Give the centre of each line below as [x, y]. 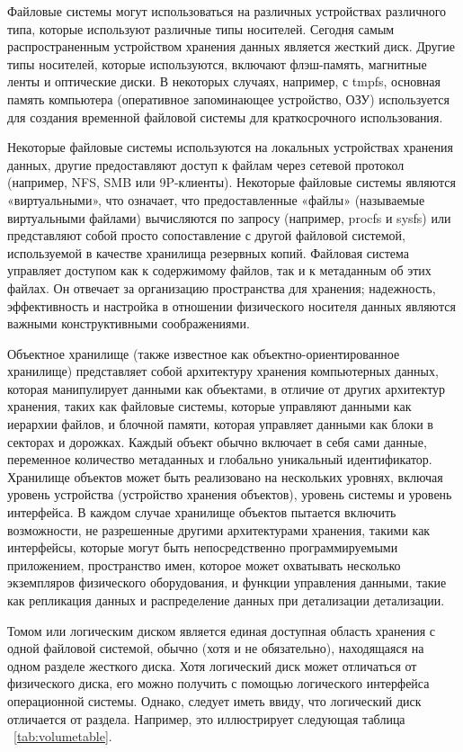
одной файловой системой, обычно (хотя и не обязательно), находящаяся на [216, 648]
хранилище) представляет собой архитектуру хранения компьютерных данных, [223, 371]
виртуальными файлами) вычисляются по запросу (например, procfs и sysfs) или [229, 217]
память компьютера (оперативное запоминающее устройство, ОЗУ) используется [228, 98]
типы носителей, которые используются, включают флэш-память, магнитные [217, 63]
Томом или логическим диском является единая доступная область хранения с [222, 630]
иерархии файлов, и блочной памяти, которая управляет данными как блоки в [220, 424]
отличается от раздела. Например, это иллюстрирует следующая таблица [206, 718]
